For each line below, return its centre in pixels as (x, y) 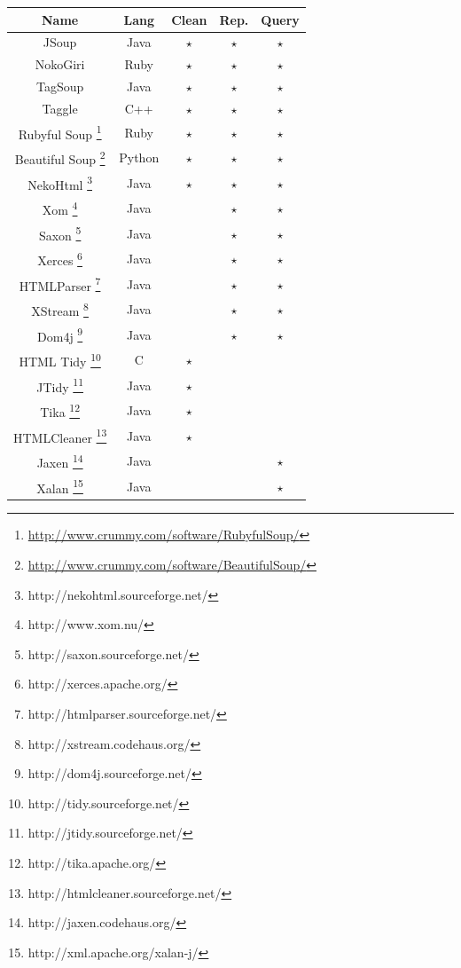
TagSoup (60, 87)
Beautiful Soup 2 (60, 157)
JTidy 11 (60, 385)
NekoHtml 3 (60, 183)
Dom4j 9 (60, 334)
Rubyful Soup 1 (60, 132)
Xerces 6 (60, 259)
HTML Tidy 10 (60, 360)
